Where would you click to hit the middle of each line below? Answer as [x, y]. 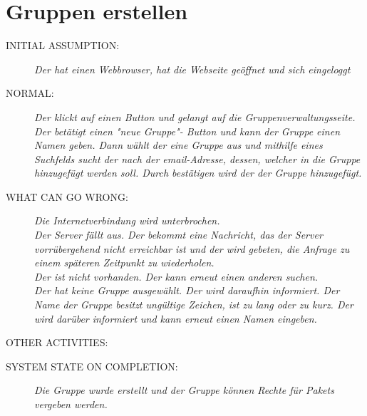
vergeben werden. [71, 404]
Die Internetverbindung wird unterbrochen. [127, 220]
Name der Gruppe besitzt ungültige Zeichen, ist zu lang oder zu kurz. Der [194, 305]
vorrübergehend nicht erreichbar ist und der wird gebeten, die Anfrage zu [192, 248]
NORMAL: [30, 93]
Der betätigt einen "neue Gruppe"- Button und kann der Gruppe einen [187, 131]
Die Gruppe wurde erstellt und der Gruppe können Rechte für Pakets [184, 390]
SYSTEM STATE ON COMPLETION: [92, 366]
